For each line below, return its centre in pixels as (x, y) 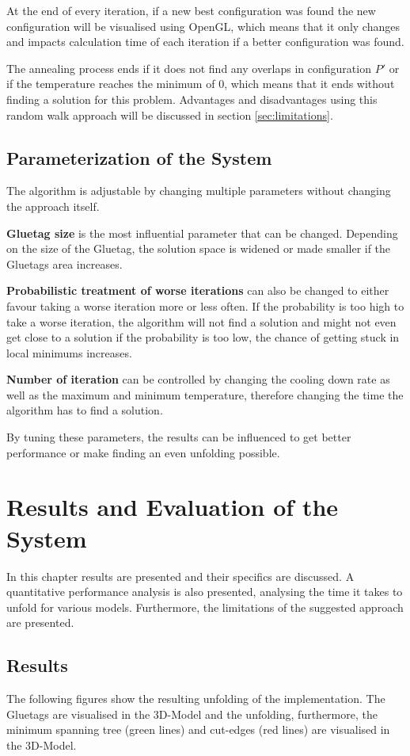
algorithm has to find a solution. (85, 410)
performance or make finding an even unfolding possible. (143, 452)
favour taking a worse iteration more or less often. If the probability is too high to (205, 305)
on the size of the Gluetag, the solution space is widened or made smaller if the (199, 248)
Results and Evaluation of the (173, 507)
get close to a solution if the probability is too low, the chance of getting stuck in (203, 337)
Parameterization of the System (139, 157)
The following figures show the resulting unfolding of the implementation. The (196, 699)
